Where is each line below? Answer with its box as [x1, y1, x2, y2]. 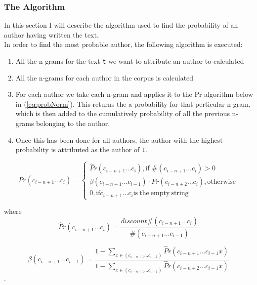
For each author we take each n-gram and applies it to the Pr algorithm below [15, 89, 253, 99]
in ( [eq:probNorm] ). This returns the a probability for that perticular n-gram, [15, 98, 251, 109]
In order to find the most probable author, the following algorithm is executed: [4, 39, 243, 49]
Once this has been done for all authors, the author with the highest [15, 134, 223, 145]
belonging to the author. [36, 118, 110, 128]
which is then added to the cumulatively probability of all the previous [15, 108, 230, 119]
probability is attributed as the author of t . [15, 144, 147, 155]
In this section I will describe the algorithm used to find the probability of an [4, 20, 238, 30]
